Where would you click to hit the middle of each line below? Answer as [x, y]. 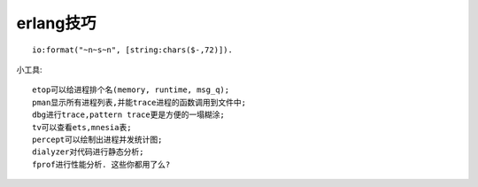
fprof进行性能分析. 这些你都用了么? [101, 164]
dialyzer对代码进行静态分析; [88, 152]
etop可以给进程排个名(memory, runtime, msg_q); [131, 90]
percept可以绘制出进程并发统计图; [97, 139]
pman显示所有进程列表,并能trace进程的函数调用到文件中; [139, 102]
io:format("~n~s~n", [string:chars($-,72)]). [133, 50]
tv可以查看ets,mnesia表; [82, 127]
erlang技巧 [56, 23]
